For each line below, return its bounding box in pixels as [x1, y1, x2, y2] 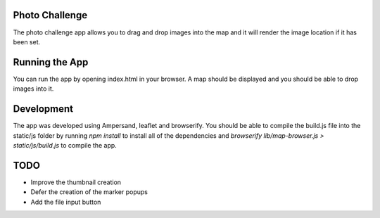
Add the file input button [30, 198, 101, 206]
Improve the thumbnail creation [30, 178, 122, 186]
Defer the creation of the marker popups [30, 188, 148, 196]
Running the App [13, 56, 89, 68]
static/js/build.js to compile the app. [13, 141, 118, 149]
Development [13, 103, 74, 115]
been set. [13, 37, 41, 46]
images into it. [13, 84, 54, 93]
